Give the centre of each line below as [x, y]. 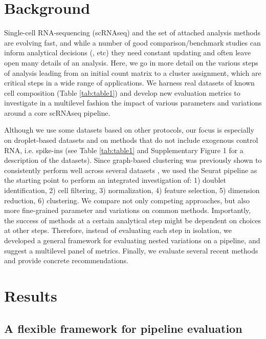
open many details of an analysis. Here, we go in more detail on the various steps [131, 62]
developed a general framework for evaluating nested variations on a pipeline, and [132, 240]
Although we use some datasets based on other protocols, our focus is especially [129, 130]
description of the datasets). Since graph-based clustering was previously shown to [133, 160]
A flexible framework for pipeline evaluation [123, 328]
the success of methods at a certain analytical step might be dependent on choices [133, 220]
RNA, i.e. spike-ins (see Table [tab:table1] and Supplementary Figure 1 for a [124, 150]
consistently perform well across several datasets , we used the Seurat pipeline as [131, 170]
